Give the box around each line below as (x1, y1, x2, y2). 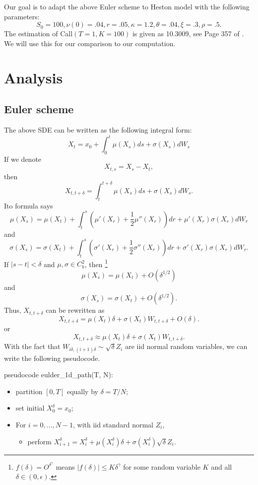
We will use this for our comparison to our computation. (4, 38, 176, 48)
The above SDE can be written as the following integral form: (4, 124, 192, 135)
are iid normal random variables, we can (125, 341, 248, 351)
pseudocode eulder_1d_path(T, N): (4, 369, 113, 380)
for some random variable (123, 461, 200, 472)
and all (211, 461, 232, 472)
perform (27, 436, 52, 446)
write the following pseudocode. (4, 352, 100, 363)
